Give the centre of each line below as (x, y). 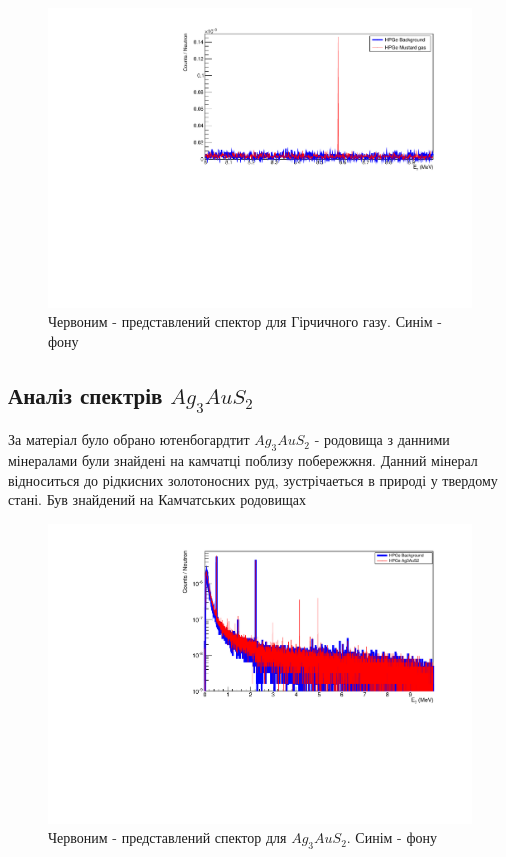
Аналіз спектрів (85, 394)
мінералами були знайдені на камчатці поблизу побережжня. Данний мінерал (243, 460)
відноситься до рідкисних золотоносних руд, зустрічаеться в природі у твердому (253, 479)
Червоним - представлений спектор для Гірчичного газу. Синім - (245, 321)
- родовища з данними (382, 439)
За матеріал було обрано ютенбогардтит (129, 439)
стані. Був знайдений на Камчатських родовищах (157, 499)
